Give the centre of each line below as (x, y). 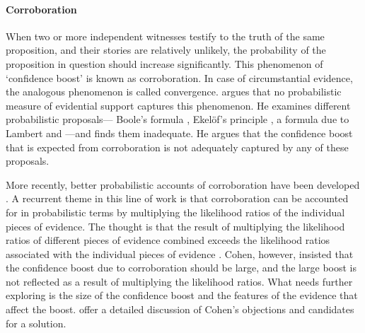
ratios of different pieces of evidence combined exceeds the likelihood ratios (168, 240)
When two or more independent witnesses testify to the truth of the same (165, 36)
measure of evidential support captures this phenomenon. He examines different (178, 105)
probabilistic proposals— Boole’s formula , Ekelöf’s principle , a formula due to (178, 119)
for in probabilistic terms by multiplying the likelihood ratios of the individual (175, 212)
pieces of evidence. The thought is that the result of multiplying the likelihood (175, 226)
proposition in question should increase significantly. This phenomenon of (164, 63)
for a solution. (36, 323)
